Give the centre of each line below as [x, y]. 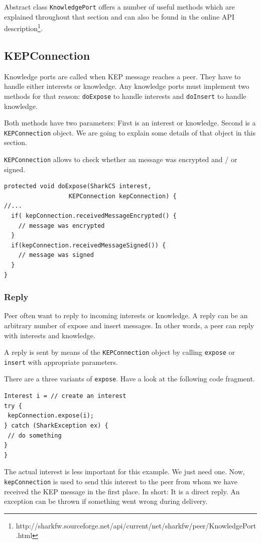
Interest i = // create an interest [65, 396]
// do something [35, 435]
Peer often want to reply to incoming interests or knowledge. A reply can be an [126, 315]
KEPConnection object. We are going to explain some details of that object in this [130, 132]
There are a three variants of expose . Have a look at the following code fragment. [129, 379]
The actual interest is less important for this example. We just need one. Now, [124, 471]
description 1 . [23, 27]
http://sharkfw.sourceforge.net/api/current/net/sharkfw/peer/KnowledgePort [136, 525]
